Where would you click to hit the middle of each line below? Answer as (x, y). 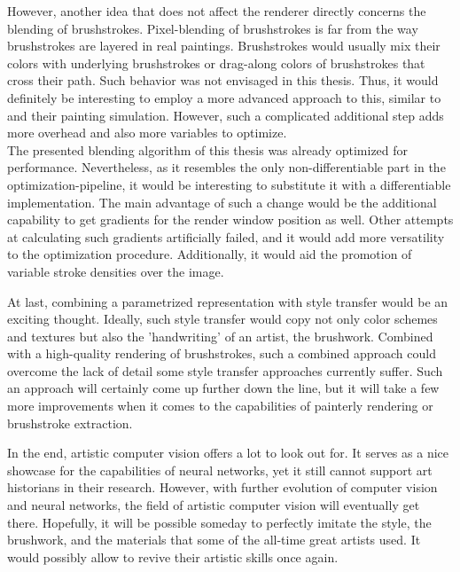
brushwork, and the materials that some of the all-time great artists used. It (214, 540)
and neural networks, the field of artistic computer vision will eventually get (214, 505)
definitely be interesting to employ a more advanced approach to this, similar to (224, 97)
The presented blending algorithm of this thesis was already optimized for (208, 149)
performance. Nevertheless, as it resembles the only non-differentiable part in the (226, 167)
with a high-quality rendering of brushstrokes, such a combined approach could (222, 353)
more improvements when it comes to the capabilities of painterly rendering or (220, 406)
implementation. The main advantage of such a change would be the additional (222, 202)
